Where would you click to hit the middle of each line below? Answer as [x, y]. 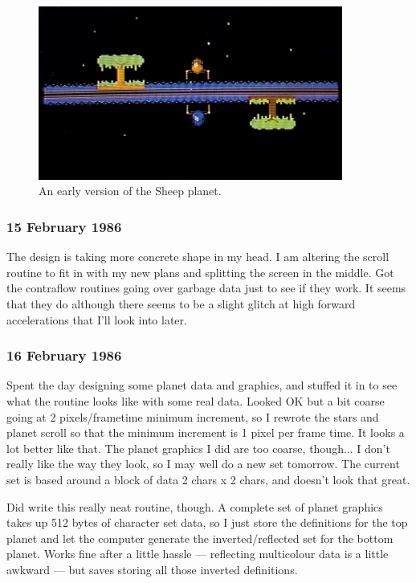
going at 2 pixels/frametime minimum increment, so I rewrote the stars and [193, 416]
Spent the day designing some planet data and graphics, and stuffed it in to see [202, 385]
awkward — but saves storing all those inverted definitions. [152, 569]
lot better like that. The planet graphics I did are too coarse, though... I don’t [198, 448]
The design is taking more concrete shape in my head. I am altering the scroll [198, 257]
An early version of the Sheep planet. [130, 191]
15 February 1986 [64, 226]
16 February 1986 [64, 355]
